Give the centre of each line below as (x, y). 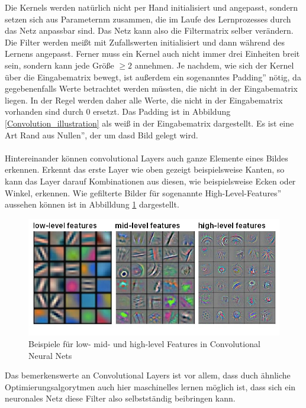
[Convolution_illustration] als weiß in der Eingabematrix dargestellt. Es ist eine (149, 123)
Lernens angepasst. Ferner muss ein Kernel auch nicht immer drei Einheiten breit (152, 54)
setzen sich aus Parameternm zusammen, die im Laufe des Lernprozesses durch (148, 19)
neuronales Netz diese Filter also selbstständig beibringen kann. (120, 398)
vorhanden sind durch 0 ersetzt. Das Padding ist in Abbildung (118, 111)
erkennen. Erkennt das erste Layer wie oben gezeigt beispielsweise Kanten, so (145, 169)
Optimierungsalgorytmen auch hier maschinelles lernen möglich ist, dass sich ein (150, 386)
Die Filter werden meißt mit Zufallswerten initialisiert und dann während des (145, 42)
